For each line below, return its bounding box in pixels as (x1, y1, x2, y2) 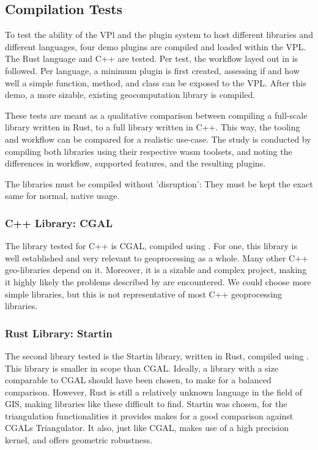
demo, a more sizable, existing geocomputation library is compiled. (5, 88, 256, 101)
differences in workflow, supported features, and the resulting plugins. (5, 157, 266, 170)
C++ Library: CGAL (5, 215, 113, 230)
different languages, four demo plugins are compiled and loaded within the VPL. (5, 40, 306, 53)
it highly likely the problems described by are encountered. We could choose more (5, 275, 311, 288)
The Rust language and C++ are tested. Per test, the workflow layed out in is (5, 52, 298, 65)
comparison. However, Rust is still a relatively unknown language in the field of (5, 385, 302, 398)
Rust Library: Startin (5, 325, 113, 340)
